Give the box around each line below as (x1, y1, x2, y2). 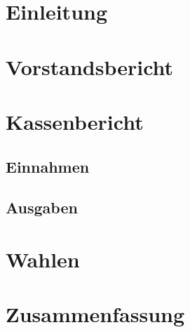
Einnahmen (6, 155, 90, 177)
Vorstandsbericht (6, 52, 174, 81)
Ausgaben (6, 197, 78, 218)
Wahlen (6, 244, 80, 273)
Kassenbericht (6, 107, 144, 135)
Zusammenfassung (6, 300, 185, 328)
